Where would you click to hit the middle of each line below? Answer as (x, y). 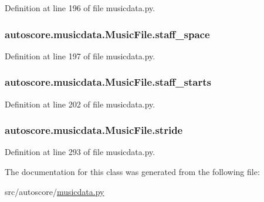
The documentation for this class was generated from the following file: (132, 172)
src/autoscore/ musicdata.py (55, 191)
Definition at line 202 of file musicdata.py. (80, 104)
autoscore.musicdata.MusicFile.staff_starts (108, 82)
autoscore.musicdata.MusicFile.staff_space (107, 34)
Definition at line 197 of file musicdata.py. (80, 55)
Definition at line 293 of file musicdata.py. (80, 152)
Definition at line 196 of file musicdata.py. (80, 8)
